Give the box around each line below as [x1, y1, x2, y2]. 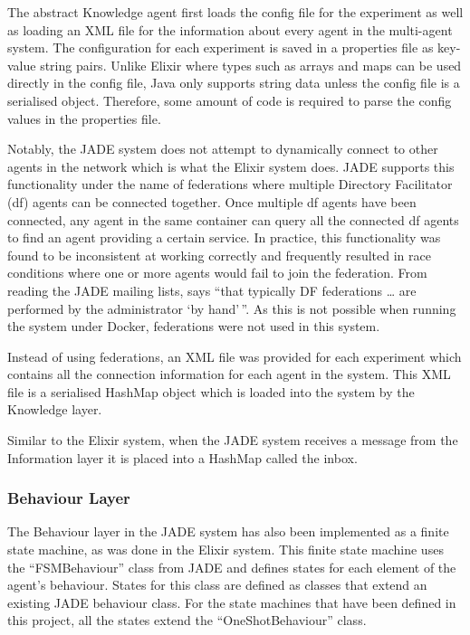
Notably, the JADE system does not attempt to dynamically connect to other [7, 139, 438, 158]
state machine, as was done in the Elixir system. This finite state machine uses [7, 540, 444, 559]
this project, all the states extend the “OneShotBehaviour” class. [7, 611, 367, 630]
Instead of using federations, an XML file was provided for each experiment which [7, 346, 462, 365]
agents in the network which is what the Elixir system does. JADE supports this [7, 156, 455, 175]
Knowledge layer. [7, 400, 102, 419]
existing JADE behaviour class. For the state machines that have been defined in [7, 592, 456, 611]
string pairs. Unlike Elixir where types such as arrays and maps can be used [40, 55, 462, 74]
